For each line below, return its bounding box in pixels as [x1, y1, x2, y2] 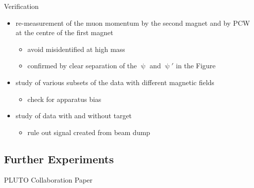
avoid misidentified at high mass [27, 44, 125, 54]
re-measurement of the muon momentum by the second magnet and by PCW [15, 17, 250, 28]
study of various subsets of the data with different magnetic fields [15, 77, 214, 87]
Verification [4, 1, 39, 11]
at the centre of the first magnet [15, 27, 113, 38]
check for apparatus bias [27, 94, 102, 104]
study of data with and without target [15, 110, 132, 121]
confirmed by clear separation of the [27, 60, 137, 71]
